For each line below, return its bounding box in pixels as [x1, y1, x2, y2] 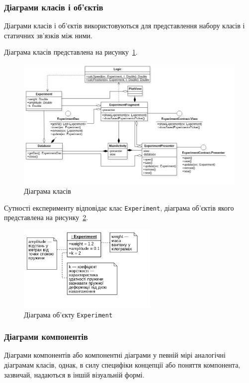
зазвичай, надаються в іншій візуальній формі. [4, 369, 145, 380]
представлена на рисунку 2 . [4, 212, 88, 223]
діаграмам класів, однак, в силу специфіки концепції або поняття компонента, [4, 360, 241, 370]
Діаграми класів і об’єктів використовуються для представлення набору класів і [4, 20, 245, 31]
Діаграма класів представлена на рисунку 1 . [4, 47, 138, 57]
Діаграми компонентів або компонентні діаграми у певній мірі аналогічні [4, 350, 226, 360]
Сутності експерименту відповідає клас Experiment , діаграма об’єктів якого [4, 202, 234, 213]
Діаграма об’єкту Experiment [24, 309, 113, 319]
